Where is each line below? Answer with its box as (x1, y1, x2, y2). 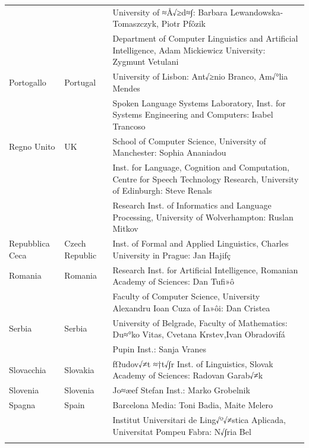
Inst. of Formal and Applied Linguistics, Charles (112, 237, 289, 250)
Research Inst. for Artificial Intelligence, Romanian (112, 263, 298, 276)
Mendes (112, 81, 140, 94)
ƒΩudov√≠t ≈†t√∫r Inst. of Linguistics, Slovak (112, 357, 273, 370)
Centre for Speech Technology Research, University (112, 172, 299, 185)
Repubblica (9, 237, 50, 250)
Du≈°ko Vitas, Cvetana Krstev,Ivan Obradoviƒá (112, 328, 285, 340)
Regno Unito (9, 140, 55, 153)
